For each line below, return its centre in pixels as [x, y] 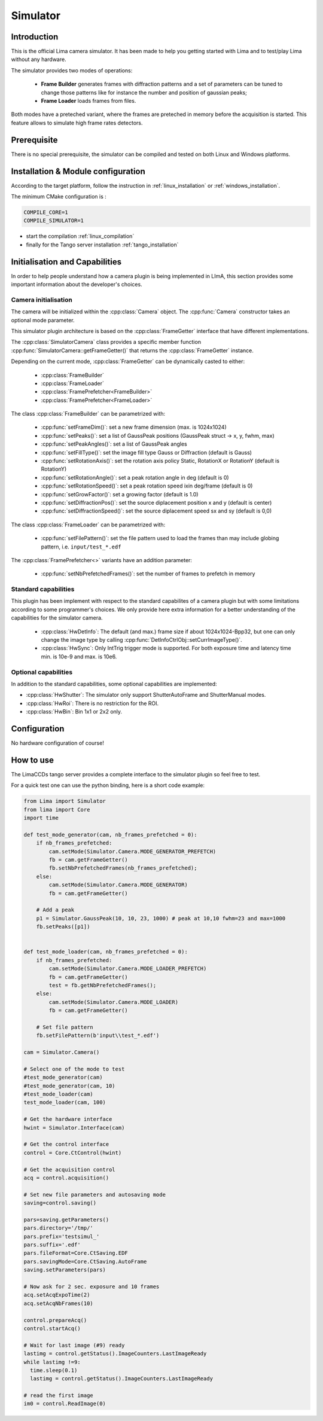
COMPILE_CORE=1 [46, 212]
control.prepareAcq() [55, 1320]
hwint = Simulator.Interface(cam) [74, 1128]
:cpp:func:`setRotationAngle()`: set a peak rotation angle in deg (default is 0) [135, 477]
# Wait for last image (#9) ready [74, 1345]
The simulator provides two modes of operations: [72, 70]
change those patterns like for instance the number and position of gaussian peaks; [144, 92]
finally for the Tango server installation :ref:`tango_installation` [102, 245]
